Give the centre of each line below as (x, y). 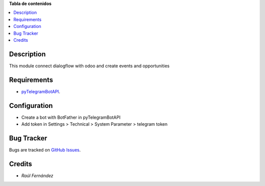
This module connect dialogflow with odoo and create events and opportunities (89, 66)
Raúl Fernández (37, 175)
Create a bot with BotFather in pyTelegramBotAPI (71, 117)
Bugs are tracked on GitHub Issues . (45, 150)
